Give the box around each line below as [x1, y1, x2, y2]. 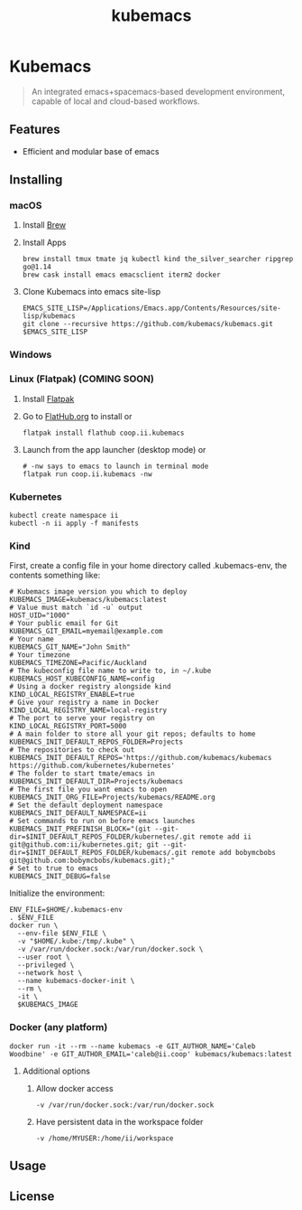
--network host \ [17, 969, 83, 978]
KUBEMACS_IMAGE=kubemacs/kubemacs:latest [9, 596, 168, 605]
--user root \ [17, 952, 70, 962]
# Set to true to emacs [9, 864, 99, 873]
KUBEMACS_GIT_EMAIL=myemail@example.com [9, 627, 164, 636]
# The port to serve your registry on [9, 714, 155, 723]
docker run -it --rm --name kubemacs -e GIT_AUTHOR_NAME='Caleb [9, 1041, 256, 1051]
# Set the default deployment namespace [9, 801, 164, 810]
